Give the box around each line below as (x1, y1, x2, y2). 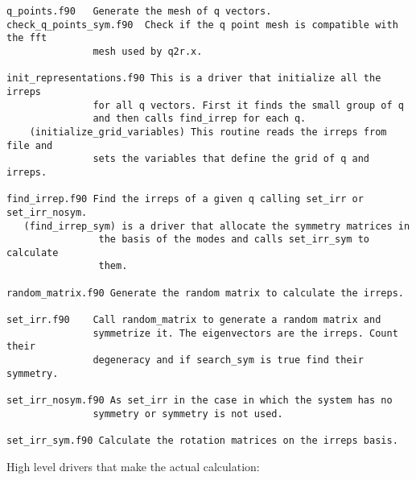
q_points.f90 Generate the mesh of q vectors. (6, 6, 272, 17)
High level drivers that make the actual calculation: (6, 457, 260, 474)
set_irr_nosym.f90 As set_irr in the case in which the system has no (6, 395, 393, 407)
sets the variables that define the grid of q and (93, 153, 370, 165)
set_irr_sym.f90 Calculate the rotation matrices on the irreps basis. (6, 435, 398, 446)
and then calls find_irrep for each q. (93, 113, 307, 125)
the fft (6, 32, 47, 44)
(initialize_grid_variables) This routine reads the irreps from (29, 126, 387, 138)
